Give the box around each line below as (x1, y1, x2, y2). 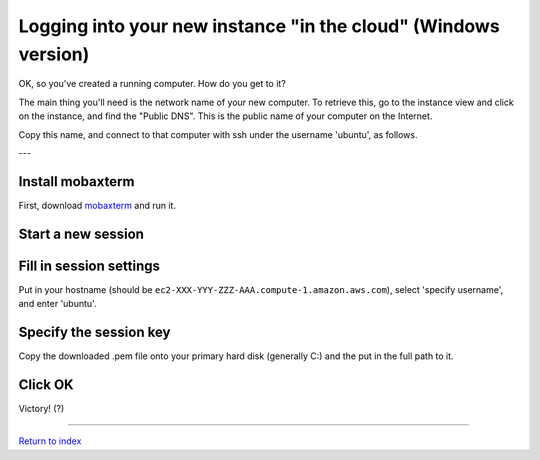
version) (18, 43, 90, 65)
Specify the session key (18, 323, 171, 340)
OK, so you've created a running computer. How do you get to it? (18, 78, 287, 90)
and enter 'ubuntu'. (18, 298, 97, 310)
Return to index (18, 435, 82, 447)
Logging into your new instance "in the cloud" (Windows (18, 15, 500, 37)
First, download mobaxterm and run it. (18, 199, 177, 211)
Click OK (18, 376, 74, 393)
